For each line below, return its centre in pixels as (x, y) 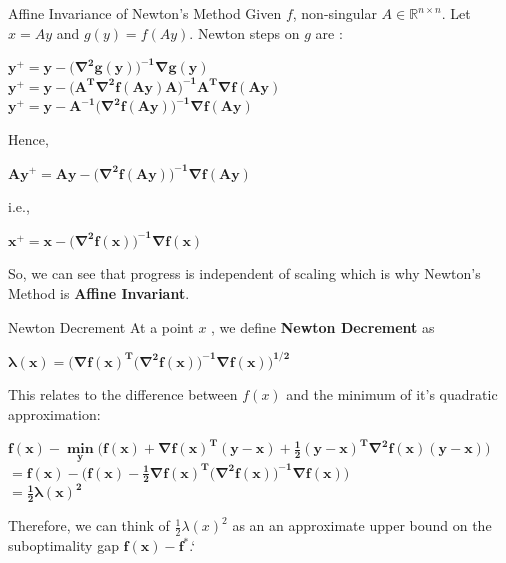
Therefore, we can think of (89, 525)
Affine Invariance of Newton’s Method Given (145, 13)
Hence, (28, 138)
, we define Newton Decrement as (323, 326)
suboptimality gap (63, 545)
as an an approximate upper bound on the (362, 525)
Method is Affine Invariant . (99, 292)
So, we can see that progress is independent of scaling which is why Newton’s (244, 273)
